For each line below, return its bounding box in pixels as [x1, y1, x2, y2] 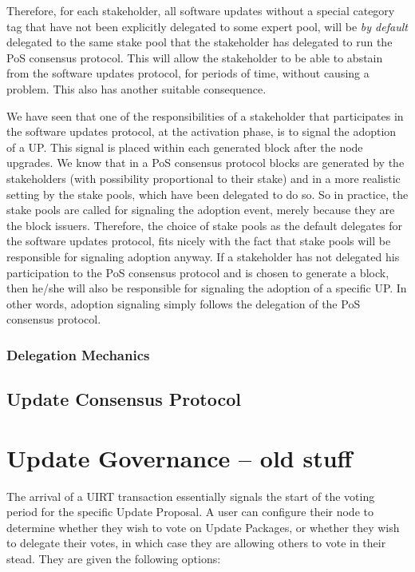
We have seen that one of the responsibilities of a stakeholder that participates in [6, 107, 404, 124]
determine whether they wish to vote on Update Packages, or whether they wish [6, 518, 400, 535]
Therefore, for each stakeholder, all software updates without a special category [6, 2, 395, 18]
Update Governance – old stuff [6, 441, 353, 474]
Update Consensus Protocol [6, 387, 241, 411]
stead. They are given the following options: [6, 550, 221, 566]
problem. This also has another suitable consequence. [6, 80, 267, 97]
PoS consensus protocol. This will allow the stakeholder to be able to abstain [6, 49, 383, 66]
